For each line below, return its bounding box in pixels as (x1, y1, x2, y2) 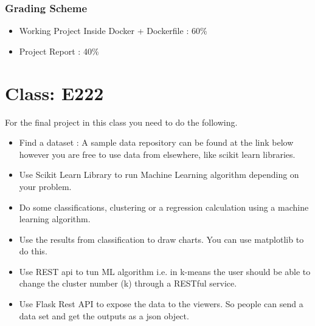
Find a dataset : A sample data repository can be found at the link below (19, 136, 294, 149)
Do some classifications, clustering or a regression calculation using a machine (19, 200, 309, 213)
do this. (19, 245, 47, 257)
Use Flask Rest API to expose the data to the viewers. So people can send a (19, 297, 303, 310)
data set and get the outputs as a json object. (19, 309, 189, 322)
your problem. (19, 180, 72, 192)
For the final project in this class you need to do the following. (5, 115, 238, 128)
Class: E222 (5, 80, 104, 105)
